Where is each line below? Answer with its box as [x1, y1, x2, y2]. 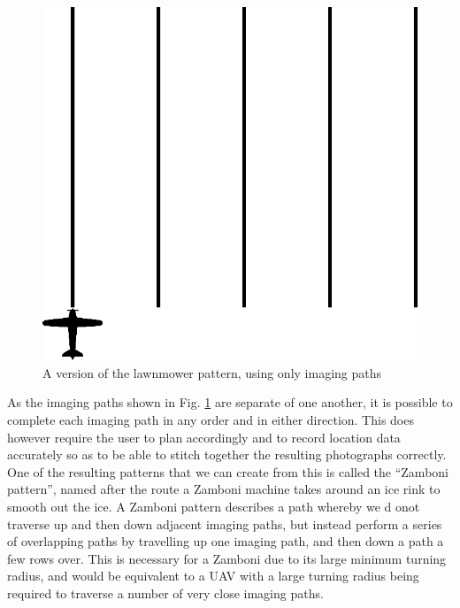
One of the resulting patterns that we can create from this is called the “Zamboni [7, 462, 448, 481]
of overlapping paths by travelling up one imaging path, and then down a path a [7, 532, 444, 550]
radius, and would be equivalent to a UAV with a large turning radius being [7, 566, 419, 585]
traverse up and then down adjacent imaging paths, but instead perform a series [7, 514, 442, 533]
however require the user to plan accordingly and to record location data [7, 427, 401, 446]
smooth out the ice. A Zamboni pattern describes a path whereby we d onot [7, 496, 420, 515]
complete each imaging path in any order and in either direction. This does [7, 410, 414, 428]
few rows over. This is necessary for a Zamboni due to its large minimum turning [7, 549, 447, 567]
